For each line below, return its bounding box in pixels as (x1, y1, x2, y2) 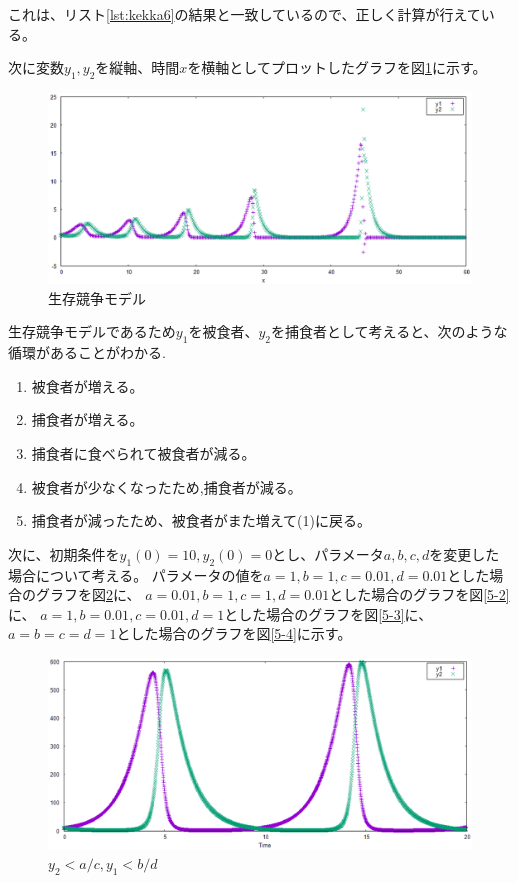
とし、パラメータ (272, 543, 384, 564)
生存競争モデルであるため (8, 321, 176, 342)
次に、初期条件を (8, 543, 120, 564)
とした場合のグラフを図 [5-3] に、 (224, 603, 433, 624)
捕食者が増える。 (31, 409, 144, 430)
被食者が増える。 (31, 375, 144, 396)
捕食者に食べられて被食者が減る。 (31, 443, 256, 464)
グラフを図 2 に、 (35, 584, 141, 605)
